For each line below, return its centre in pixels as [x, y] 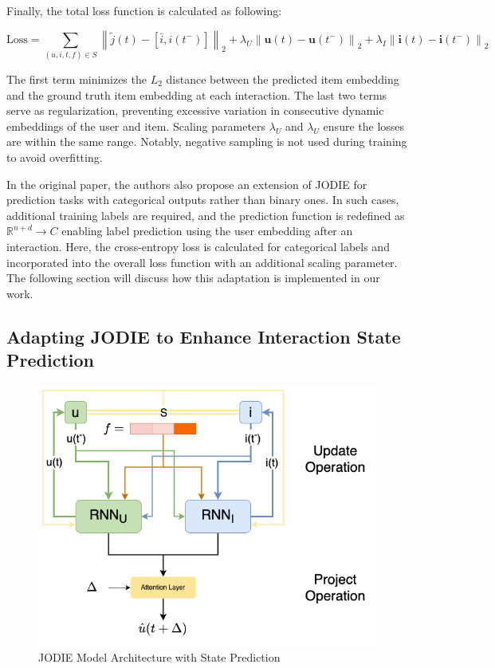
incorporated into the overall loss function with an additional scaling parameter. [202, 262]
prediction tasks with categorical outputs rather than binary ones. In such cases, [203, 200]
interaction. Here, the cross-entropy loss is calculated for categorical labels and [198, 246]
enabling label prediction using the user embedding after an [207, 231]
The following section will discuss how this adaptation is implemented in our [193, 278]
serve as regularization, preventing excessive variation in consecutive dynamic [195, 110]
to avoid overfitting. [55, 157]
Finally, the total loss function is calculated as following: [144, 10]
